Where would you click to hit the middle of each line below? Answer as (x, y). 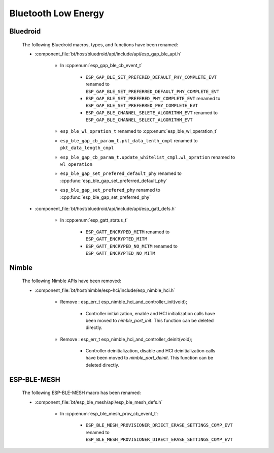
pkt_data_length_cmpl (87, 148)
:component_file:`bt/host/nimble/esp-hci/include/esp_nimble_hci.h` (105, 290)
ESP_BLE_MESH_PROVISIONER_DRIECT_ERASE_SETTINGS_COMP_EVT (159, 425)
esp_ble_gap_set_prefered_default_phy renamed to (121, 173)
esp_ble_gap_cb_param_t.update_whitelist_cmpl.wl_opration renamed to (148, 157)
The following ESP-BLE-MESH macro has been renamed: (82, 393)
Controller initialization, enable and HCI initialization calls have (150, 313)
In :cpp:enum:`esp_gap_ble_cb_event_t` (101, 66)
